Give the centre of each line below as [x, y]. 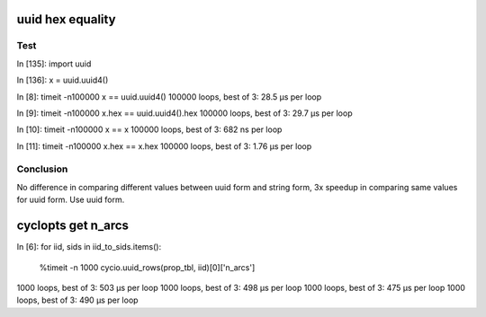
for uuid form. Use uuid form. [71, 200]
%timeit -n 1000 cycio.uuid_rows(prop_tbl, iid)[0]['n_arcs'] [147, 267]
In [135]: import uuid [54, 64]
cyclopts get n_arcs [73, 226]
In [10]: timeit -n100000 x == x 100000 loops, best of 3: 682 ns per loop [149, 129]
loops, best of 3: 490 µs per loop [77, 300]
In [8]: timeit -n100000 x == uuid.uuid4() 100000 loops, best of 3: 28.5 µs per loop [169, 97]
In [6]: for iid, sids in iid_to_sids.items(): [89, 247]
